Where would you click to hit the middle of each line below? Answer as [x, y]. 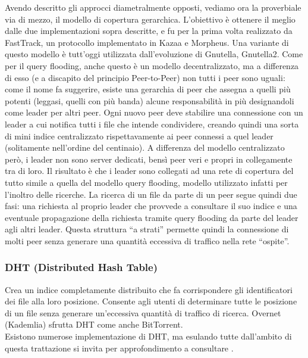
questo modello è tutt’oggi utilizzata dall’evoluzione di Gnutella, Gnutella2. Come [154, 54]
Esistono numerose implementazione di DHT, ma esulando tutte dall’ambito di [148, 336]
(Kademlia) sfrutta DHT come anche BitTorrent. [94, 324]
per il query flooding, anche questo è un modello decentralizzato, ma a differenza [152, 65]
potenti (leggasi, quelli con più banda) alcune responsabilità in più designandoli [150, 100]
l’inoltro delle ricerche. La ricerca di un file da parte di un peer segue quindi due [151, 194]
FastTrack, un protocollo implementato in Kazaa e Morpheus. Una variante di [147, 42]
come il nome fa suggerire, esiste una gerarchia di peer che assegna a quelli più [148, 89]
